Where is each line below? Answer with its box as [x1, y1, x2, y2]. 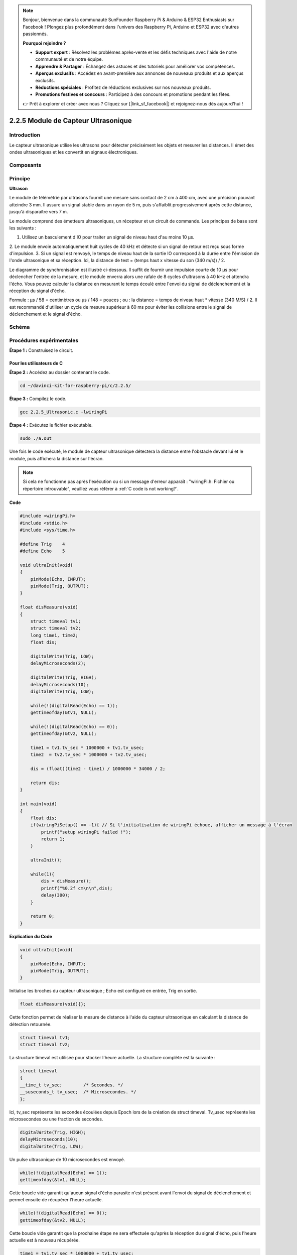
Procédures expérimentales [9, 337, 79, 344]
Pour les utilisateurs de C [9, 360, 63, 366]
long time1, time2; [30, 633, 79, 638]
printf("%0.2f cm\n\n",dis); [41, 885, 113, 891]
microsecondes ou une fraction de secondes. [9, 1116, 103, 1122]
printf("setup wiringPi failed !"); [41, 829, 131, 835]
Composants [9, 162, 42, 168]
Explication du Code [9, 933, 53, 939]
